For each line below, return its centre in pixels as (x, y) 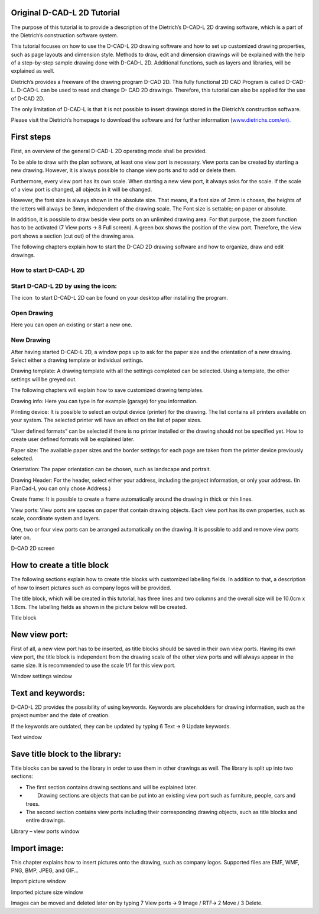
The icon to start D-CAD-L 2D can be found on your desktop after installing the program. (120, 298)
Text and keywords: (48, 693)
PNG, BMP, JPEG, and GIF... (45, 870)
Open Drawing (32, 313)
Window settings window (42, 676)
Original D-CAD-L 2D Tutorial (66, 13)
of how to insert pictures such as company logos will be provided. (91, 588)
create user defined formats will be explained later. (73, 439)
